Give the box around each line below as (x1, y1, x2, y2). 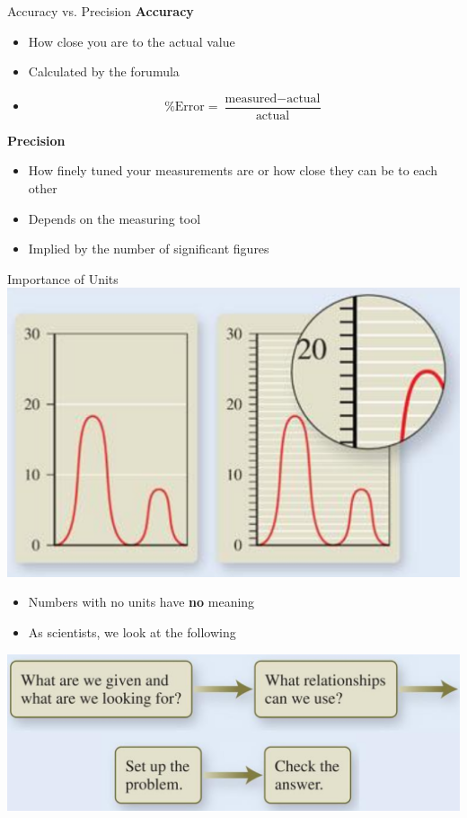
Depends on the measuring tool (28, 209, 201, 227)
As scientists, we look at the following (28, 622, 236, 641)
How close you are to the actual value (28, 31, 235, 50)
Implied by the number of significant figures (28, 239, 269, 258)
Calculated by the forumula (28, 62, 180, 81)
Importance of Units (7, 269, 119, 288)
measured (225, 92, 278, 105)
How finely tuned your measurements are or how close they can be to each (28, 161, 438, 180)
